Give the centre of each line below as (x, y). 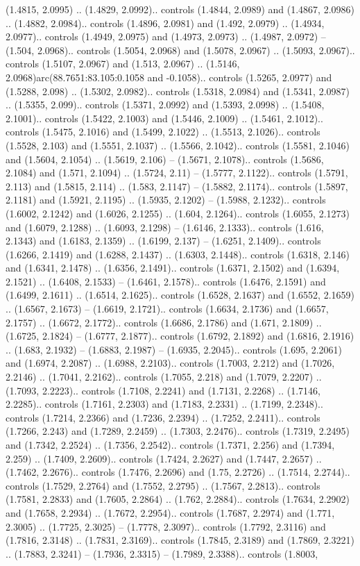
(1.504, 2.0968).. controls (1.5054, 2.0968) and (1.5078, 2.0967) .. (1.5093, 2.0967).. (180, 50)
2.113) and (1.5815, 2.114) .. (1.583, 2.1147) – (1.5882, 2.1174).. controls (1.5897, (177, 186)
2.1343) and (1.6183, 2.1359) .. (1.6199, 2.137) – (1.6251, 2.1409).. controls (163, 241)
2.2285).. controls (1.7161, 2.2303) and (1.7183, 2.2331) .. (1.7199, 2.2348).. (164, 404)
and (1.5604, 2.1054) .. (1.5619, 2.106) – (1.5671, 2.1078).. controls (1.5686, (165, 159)
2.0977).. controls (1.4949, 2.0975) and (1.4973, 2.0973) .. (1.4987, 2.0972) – (166, 36)
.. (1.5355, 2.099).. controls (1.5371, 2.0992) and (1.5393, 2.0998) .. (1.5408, (165, 105)
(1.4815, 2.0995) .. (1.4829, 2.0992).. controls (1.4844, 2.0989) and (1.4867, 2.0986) (180, 9)
